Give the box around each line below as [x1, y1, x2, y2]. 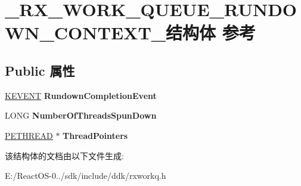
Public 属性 [5, 61, 75, 79]
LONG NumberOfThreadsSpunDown [5, 109, 157, 122]
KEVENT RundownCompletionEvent [5, 89, 157, 101]
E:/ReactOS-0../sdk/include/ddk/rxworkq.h [5, 169, 166, 182]
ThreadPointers [63, 129, 128, 141]
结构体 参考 [166, 20, 256, 45]
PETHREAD [5, 129, 53, 141]
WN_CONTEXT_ [5, 20, 166, 45]
